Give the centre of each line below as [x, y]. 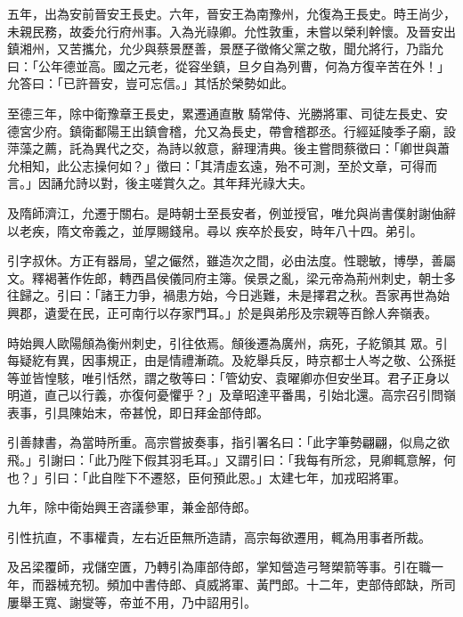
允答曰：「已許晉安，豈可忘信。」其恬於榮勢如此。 [150, 83]
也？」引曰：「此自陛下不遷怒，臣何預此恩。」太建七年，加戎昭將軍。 [207, 477]
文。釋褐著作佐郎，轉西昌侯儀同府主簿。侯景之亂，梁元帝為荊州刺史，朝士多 [231, 277]
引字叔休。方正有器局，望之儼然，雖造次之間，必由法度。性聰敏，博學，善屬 [231, 260]
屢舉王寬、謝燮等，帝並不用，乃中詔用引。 [132, 601]
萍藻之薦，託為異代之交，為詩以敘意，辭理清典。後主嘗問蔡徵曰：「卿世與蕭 [228, 148]
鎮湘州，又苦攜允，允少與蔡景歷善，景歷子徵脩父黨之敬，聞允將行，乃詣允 [225, 49]
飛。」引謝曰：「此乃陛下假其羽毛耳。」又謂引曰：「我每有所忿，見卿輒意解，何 [231, 460]
